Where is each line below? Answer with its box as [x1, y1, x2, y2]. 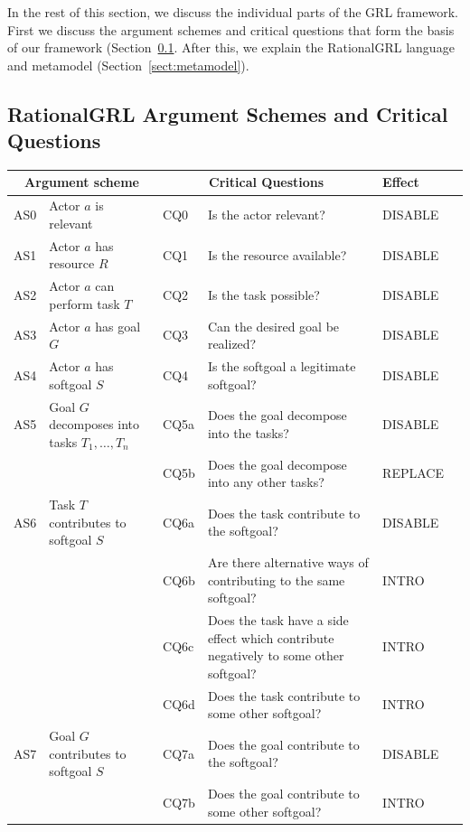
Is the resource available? [207, 245, 347, 264]
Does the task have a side [207, 611, 349, 630]
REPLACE [382, 463, 444, 482]
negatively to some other [207, 646, 344, 665]
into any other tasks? [207, 472, 324, 491]
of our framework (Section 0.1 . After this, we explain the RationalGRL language [7, 38, 455, 57]
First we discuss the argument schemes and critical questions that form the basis [7, 20, 455, 39]
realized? [207, 334, 257, 353]
